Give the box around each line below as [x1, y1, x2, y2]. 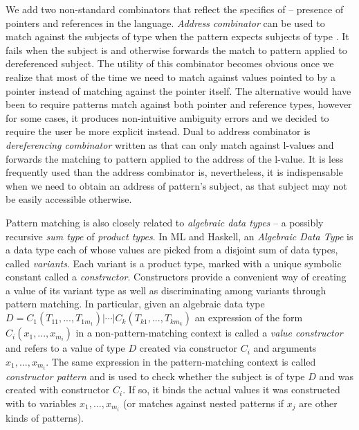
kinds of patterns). [6, 411, 84, 425]
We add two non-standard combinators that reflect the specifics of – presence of [6, 2, 344, 16]
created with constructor [6, 382, 110, 397]
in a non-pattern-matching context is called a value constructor [75, 325, 343, 340]
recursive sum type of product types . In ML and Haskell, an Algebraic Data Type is [6, 229, 353, 243]
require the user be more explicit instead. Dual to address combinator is [6, 124, 311, 138]
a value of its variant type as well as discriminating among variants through [6, 283, 326, 297]
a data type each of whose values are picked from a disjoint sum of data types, [6, 242, 338, 257]
